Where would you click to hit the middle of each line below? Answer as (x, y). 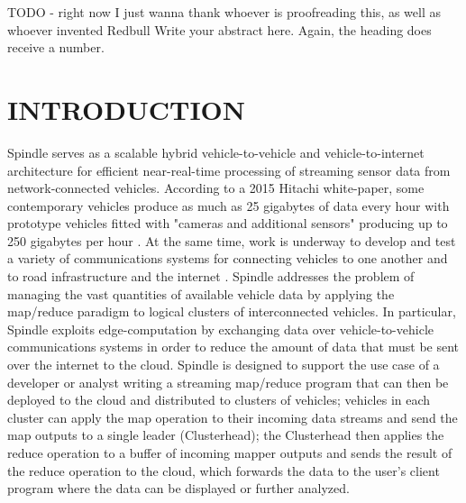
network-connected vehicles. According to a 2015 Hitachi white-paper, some (216, 188)
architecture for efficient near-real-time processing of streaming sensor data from (229, 170)
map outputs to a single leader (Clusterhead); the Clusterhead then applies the (226, 435)
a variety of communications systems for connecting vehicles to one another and (228, 258)
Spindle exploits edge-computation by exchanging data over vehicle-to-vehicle (221, 329)
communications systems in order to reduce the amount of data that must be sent (233, 347)
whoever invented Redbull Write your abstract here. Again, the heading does (219, 29)
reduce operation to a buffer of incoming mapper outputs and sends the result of (230, 453)
